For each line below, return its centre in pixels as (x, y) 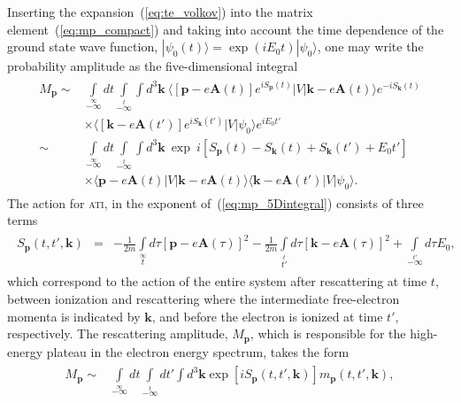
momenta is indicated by (74, 316)
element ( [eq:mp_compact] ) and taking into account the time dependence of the (226, 29)
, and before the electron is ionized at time (267, 316)
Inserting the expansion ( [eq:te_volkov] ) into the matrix (160, 12)
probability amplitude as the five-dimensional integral (153, 66)
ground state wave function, (83, 46)
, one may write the (370, 46)
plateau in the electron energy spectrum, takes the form (198, 351)
